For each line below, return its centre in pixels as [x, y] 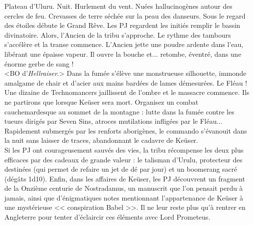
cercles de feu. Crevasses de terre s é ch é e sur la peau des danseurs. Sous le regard [125, 15]
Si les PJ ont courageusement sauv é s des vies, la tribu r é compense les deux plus [124, 149]
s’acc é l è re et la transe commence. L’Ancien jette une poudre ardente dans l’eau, [124, 44]
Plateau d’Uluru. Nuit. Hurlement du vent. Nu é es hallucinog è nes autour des [118, 6]
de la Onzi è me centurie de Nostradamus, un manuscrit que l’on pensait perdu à [124, 188]
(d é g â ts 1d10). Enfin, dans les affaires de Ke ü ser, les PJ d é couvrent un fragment [125, 178]
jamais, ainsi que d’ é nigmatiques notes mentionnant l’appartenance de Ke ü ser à [124, 197]
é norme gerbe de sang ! [39, 63]
